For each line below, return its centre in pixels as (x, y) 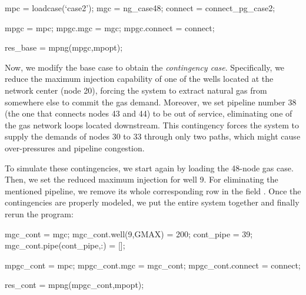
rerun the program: (39, 213)
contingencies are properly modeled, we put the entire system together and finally (152, 202)
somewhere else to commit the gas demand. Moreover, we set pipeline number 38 (151, 102)
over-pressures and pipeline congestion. (75, 147)
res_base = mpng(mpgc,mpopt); (64, 47)
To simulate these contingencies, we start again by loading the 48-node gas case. (149, 168)
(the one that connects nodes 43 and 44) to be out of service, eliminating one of (149, 113)
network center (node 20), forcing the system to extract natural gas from (136, 90)
